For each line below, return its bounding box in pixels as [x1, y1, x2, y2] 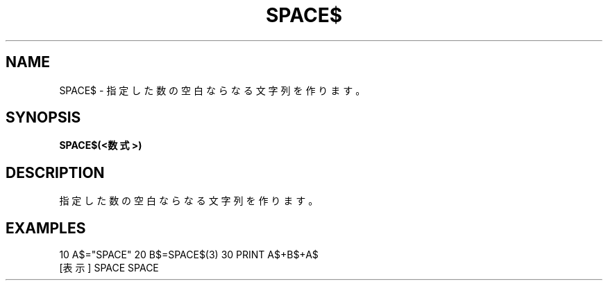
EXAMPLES [6, 219, 86, 237]
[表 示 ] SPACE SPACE [59, 262, 159, 274]
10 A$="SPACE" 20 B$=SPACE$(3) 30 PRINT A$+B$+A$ [59, 249, 319, 261]
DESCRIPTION [6, 163, 105, 181]
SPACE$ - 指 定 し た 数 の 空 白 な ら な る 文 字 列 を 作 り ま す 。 [59, 84, 366, 96]
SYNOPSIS [6, 109, 81, 127]
